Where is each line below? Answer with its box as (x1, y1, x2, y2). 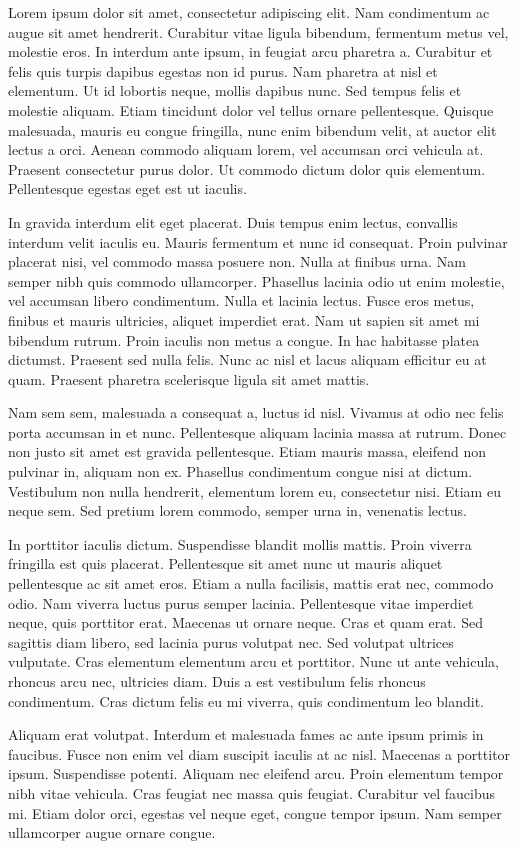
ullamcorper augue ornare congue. (8, 822, 216, 843)
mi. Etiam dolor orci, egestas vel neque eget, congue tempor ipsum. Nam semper (8, 802, 502, 823)
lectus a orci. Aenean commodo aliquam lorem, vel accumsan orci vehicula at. (8, 139, 484, 160)
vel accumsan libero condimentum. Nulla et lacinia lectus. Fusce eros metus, (8, 290, 475, 311)
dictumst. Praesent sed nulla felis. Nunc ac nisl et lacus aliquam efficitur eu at (8, 349, 487, 370)
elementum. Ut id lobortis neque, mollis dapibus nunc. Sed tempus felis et (8, 80, 462, 101)
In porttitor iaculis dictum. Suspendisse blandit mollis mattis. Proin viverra (8, 533, 472, 554)
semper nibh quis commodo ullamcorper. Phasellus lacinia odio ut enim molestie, (8, 270, 505, 291)
